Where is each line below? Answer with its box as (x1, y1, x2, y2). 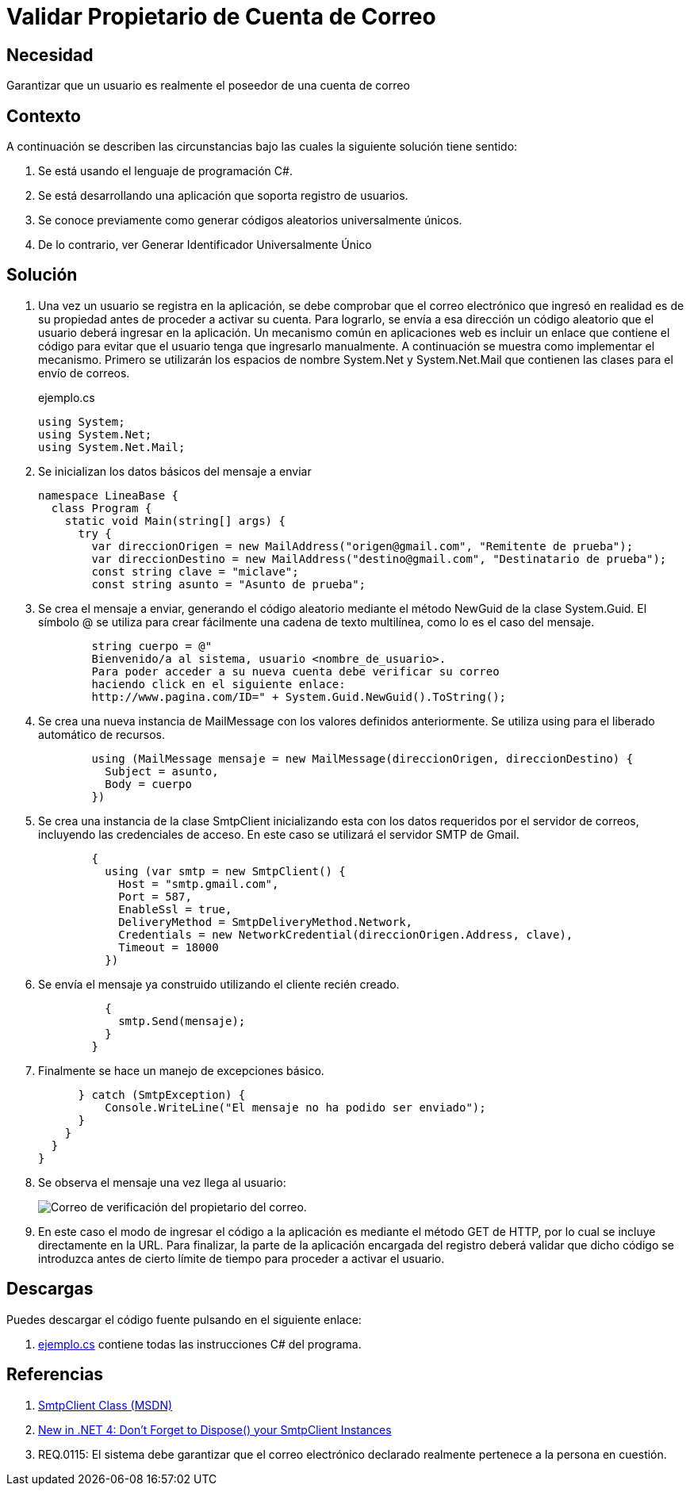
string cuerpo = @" (91, 639, 213, 652)
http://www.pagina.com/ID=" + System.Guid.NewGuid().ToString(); (91, 690, 507, 703)
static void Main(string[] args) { (64, 514, 286, 527)
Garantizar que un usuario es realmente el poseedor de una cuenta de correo (6, 78, 410, 93)
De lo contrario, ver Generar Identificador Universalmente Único (38, 238, 372, 252)
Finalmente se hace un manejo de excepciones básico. (38, 1063, 324, 1077)
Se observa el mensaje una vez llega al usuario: (38, 1175, 286, 1189)
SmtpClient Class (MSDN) (38, 1398, 173, 1412)
